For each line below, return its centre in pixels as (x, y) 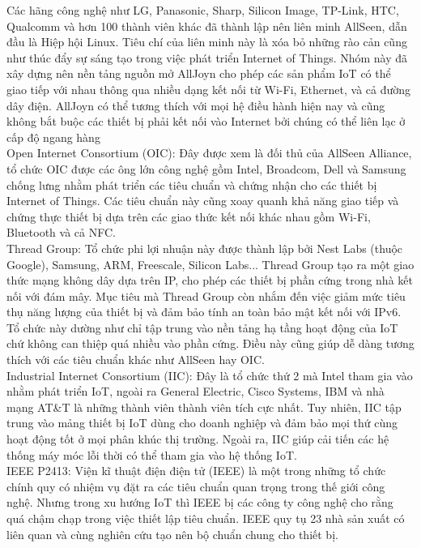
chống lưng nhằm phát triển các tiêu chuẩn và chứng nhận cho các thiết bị (192, 184)
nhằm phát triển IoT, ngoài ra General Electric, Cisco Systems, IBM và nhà (196, 391)
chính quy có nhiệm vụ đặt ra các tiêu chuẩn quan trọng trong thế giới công (196, 486)
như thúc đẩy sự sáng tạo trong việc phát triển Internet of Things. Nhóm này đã (207, 57)
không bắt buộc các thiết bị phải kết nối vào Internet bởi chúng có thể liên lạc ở (206, 121)
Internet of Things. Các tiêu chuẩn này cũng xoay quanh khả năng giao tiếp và (203, 201)
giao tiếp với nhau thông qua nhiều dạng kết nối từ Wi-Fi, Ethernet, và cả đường (209, 89)
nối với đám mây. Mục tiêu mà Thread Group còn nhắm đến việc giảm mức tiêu (206, 295)
